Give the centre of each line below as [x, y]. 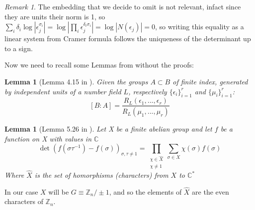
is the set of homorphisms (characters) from [101, 175]
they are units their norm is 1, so [55, 16]
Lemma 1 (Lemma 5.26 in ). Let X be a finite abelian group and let [108, 129]
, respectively [148, 91]
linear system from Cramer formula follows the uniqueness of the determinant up [128, 38]
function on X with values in [48, 138]
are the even [211, 191]
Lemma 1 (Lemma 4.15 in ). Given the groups [76, 81]
